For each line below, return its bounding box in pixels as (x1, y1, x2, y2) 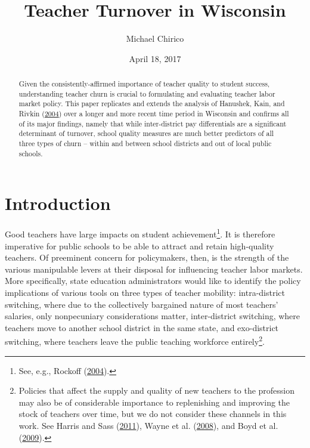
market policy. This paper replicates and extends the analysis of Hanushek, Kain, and (18, 98, 285, 109)
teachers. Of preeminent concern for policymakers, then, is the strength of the (5, 251, 289, 264)
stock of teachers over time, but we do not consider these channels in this (18, 407, 287, 420)
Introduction (5, 191, 111, 215)
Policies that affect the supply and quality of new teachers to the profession (18, 384, 295, 397)
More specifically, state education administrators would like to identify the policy (5, 274, 301, 287)
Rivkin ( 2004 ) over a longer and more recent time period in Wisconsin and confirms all (18, 109, 289, 119)
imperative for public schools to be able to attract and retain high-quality (5, 239, 274, 252)
